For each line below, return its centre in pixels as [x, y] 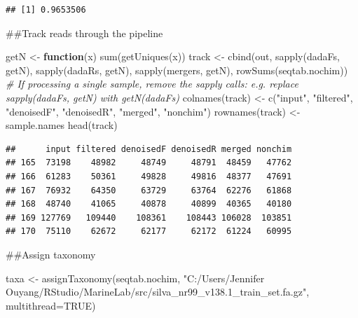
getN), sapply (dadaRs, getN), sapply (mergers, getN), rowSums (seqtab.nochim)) [177, 70]
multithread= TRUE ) [51, 305]
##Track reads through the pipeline [84, 33]
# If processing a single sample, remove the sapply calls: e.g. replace [152, 84]
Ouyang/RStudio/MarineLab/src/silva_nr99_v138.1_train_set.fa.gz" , [158, 292]
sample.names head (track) [62, 125]
